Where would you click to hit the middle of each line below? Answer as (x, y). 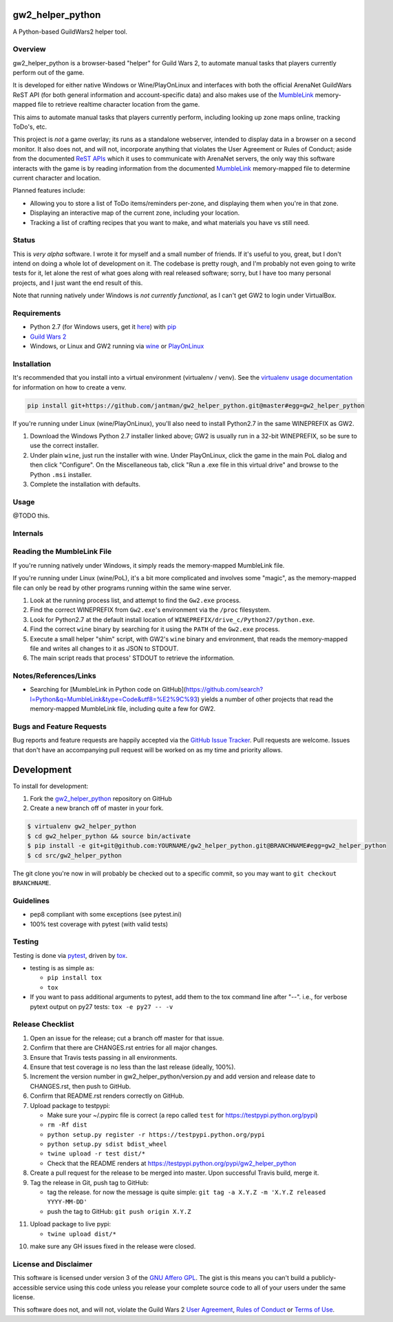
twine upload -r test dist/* (96, 1154)
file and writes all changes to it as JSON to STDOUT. (104, 648)
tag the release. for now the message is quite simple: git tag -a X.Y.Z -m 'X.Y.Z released (187, 1192)
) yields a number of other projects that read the (265, 699)
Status (24, 240)
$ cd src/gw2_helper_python (74, 855)
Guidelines (31, 900)
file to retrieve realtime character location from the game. (119, 105)
